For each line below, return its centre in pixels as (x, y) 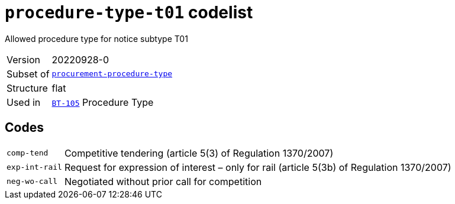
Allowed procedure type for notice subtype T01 (96, 38)
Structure (27, 88)
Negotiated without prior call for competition (163, 181)
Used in (24, 102)
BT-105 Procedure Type (103, 102)
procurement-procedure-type (112, 74)
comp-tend (28, 153)
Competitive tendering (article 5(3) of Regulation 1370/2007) (199, 153)
